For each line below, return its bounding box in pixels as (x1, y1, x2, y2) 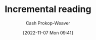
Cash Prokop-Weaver (25, 20, 71, 26)
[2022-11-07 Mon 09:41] (23, 29, 73, 35)
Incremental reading (5, 3, 91, 15)
